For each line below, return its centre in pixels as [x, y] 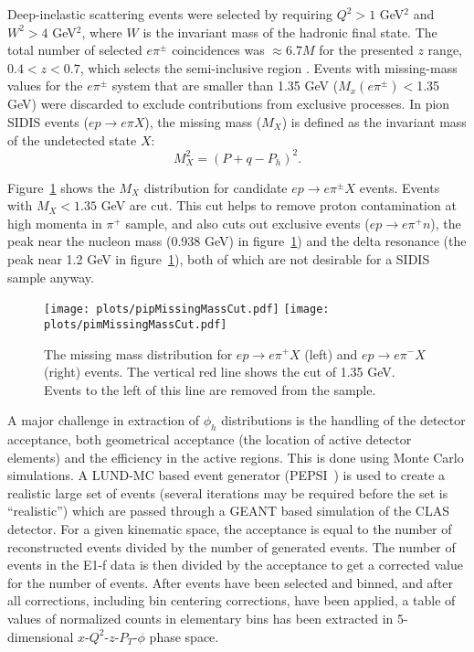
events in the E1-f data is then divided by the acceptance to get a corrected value [235, 565]
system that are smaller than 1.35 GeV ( [225, 86]
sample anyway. [51, 277]
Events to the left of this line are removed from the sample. [210, 389]
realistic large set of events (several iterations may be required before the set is [228, 492]
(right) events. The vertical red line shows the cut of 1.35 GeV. [220, 372]
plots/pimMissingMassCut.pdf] [136, 324]
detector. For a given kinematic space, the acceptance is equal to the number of [230, 529]
